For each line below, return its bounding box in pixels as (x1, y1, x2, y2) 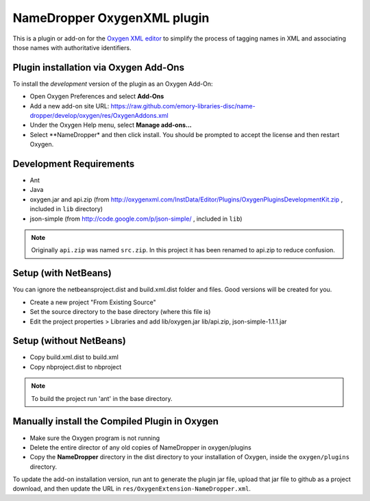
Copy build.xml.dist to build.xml (29, 353, 119, 361)
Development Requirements (12, 158, 135, 169)
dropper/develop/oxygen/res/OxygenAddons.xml (29, 112, 169, 120)
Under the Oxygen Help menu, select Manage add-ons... (29, 121, 192, 130)
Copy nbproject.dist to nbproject (29, 363, 122, 371)
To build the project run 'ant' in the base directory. (31, 394, 173, 402)
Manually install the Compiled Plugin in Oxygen (12, 415, 219, 428)
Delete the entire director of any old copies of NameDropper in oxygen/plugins (29, 443, 251, 452)
